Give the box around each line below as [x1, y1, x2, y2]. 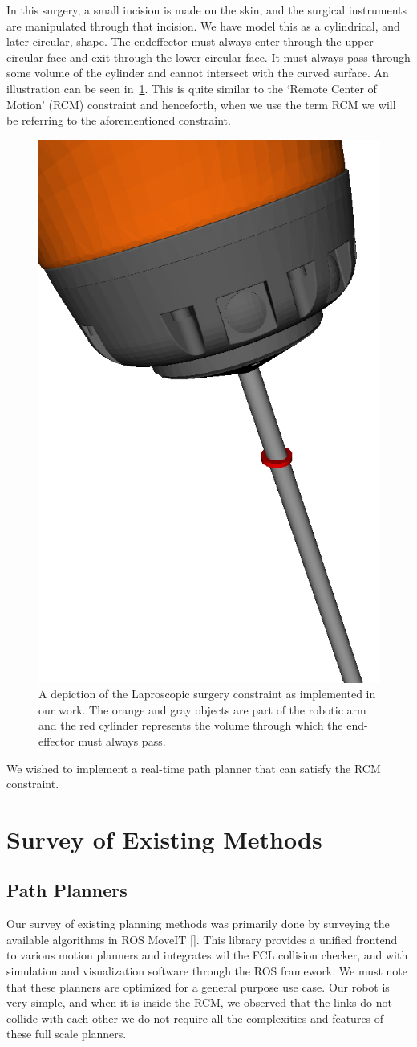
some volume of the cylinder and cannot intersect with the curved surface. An [6, 64, 389, 81]
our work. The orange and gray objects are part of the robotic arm [38, 701, 366, 718]
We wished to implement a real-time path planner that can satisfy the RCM [6, 759, 381, 776]
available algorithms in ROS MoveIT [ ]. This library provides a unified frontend [6, 930, 398, 947]
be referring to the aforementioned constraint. [6, 112, 231, 129]
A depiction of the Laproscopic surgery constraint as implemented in [38, 685, 376, 702]
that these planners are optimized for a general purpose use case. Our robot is [6, 978, 390, 995]
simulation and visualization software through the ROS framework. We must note [6, 963, 408, 980]
